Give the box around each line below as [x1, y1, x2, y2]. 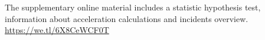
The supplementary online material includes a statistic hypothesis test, [5, 1, 261, 13]
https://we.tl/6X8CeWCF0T [5, 24, 109, 36]
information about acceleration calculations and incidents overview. [5, 12, 248, 24]
